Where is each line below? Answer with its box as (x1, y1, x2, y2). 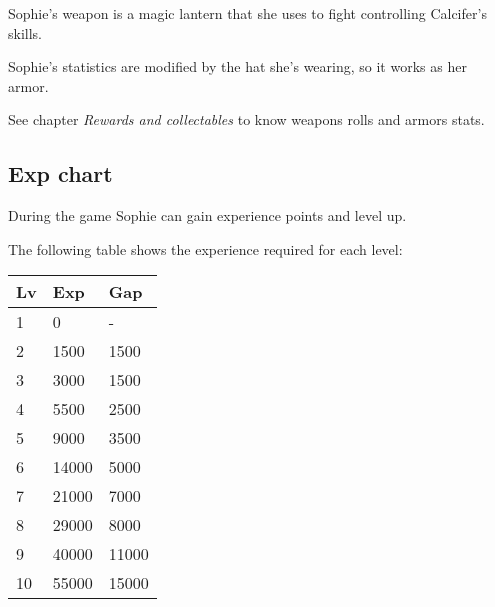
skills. (8, 22, 42, 43)
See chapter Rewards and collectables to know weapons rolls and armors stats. (8, 109, 485, 130)
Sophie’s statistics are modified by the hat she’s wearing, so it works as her (8, 56, 467, 77)
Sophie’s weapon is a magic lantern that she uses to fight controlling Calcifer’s (8, 3, 487, 23)
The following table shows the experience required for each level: (8, 238, 403, 259)
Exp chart (8, 158, 113, 189)
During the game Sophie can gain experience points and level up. (8, 205, 407, 226)
